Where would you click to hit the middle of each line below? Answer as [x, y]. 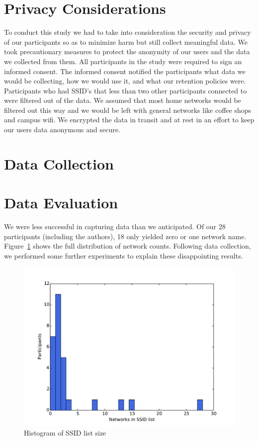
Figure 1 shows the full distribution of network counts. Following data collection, [128, 246]
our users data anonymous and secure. [62, 130]
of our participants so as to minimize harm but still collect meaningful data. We [126, 42]
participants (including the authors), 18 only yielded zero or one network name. [125, 236]
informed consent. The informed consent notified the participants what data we [125, 71]
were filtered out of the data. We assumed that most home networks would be [123, 100]
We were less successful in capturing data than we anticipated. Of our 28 [115, 226]
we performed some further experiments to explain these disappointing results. [124, 255]
